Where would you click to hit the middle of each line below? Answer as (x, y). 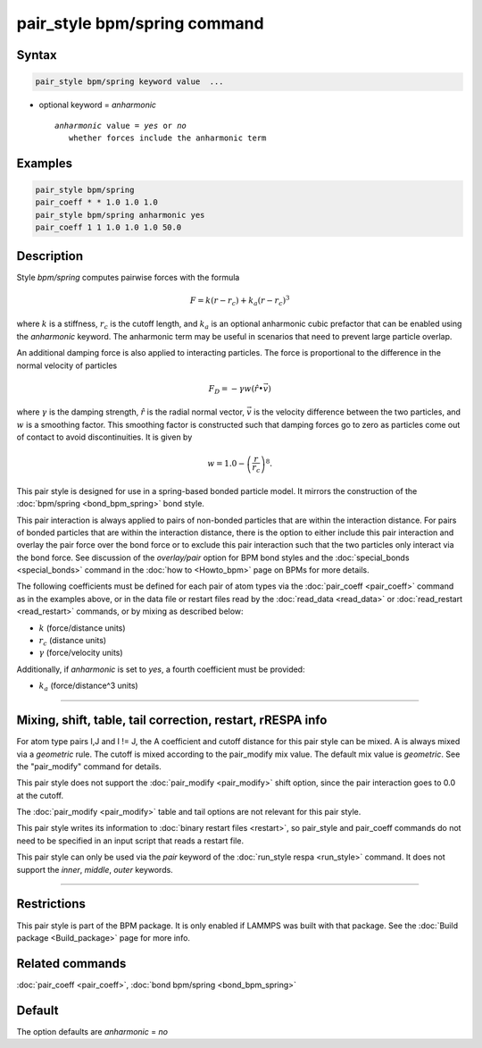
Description (50, 256)
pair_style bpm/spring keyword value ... (129, 82)
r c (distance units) (73, 641)
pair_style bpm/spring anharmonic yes (120, 215)
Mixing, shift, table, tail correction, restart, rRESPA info (172, 721)
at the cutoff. (40, 795)
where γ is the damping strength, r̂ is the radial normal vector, (131, 412)
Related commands (71, 964)
